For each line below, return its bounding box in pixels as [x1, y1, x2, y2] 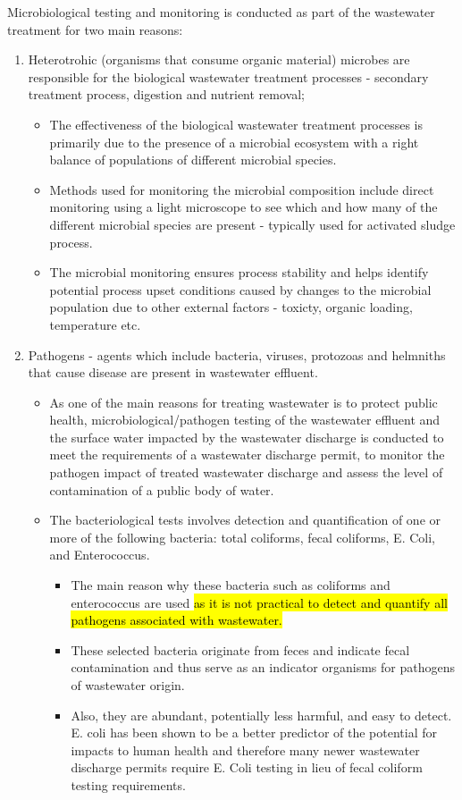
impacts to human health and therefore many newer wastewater [71, 740, 420, 759]
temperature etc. [49, 315, 141, 333]
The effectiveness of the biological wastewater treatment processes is [49, 114, 424, 133]
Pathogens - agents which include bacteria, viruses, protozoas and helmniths [28, 345, 446, 364]
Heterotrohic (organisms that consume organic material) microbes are [28, 50, 410, 69]
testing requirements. [71, 775, 186, 794]
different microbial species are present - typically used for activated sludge [49, 215, 456, 233]
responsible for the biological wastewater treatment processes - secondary [28, 67, 429, 86]
